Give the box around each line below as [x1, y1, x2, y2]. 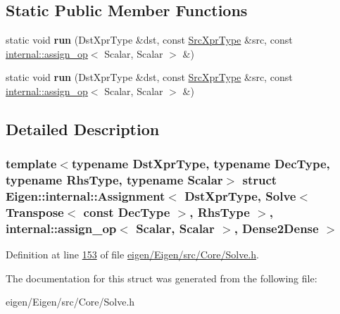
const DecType [83, 203, 170, 221]
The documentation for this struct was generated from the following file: [6, 270, 317, 285]
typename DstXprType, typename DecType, [71, 155, 330, 172]
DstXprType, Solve [184, 187, 296, 205]
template [6, 155, 57, 172]
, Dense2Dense [234, 219, 319, 237]
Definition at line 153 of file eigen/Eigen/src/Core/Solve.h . [6, 247, 259, 262]
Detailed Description [6, 118, 160, 139]
